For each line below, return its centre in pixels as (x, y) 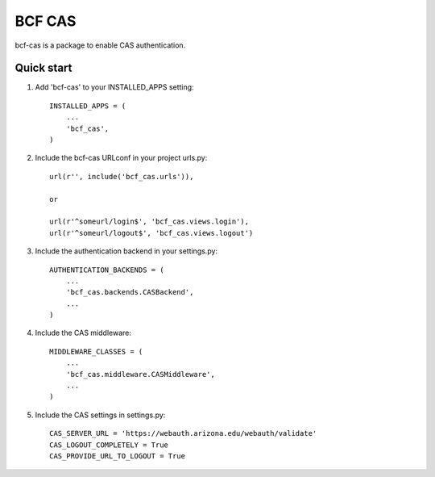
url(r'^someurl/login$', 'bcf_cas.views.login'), (149, 222)
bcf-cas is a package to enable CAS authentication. (100, 45)
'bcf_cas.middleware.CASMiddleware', (140, 374)
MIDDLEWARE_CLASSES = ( (96, 351)
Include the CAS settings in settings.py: (100, 415)
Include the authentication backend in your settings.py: (126, 251)
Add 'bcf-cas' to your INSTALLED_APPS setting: (114, 87)
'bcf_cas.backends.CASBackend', (130, 292)
